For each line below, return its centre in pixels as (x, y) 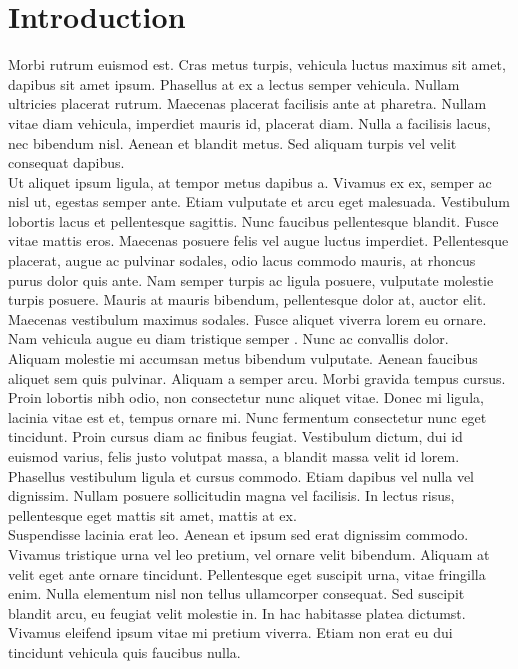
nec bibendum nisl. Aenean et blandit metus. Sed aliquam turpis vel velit (232, 142)
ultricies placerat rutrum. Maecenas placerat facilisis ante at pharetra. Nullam (247, 103)
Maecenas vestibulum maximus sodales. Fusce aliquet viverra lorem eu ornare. (247, 318)
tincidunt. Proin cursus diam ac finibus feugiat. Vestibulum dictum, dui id (235, 436)
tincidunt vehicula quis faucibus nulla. (124, 651)
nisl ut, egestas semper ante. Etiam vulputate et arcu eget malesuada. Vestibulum (259, 201)
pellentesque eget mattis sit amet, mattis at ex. (152, 514)
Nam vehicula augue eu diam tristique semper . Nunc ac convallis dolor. (228, 338)
